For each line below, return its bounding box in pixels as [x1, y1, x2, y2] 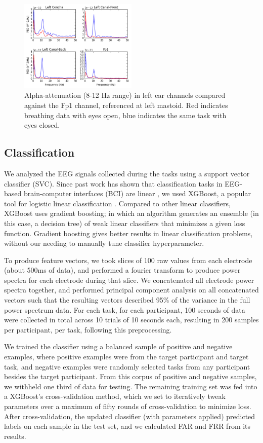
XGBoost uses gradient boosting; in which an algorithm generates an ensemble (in [4, 208, 259, 218]
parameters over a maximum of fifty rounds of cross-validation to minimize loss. [4, 401, 251, 411]
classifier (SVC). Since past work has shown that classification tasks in [4, 178, 223, 189]
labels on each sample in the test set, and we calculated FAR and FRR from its [4, 421, 251, 431]
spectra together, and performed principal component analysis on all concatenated [4, 284, 259, 295]
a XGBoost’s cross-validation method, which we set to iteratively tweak [4, 391, 226, 401]
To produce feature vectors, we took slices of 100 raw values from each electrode [4, 254, 252, 265]
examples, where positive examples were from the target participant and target [4, 351, 249, 362]
